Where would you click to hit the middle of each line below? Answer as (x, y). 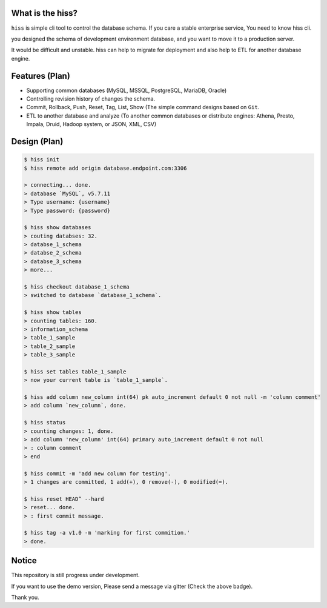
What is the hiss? (45, 13)
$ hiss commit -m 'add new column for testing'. (97, 473)
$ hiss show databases (58, 228)
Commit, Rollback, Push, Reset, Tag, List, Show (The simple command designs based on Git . (143, 107)
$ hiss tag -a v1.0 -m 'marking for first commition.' (107, 533)
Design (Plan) (37, 142)
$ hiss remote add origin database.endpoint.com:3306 (105, 168)
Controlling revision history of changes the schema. (91, 99)
